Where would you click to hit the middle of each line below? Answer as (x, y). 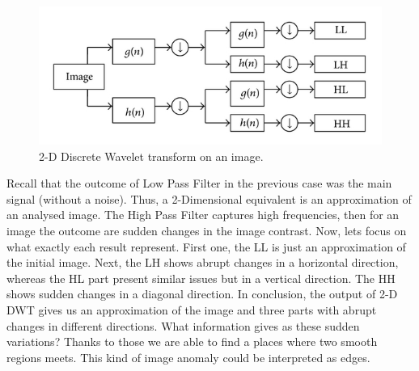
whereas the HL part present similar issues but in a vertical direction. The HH (201, 278)
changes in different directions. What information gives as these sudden (183, 325)
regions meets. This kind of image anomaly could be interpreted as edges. (188, 357)
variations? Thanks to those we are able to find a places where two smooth (192, 341)
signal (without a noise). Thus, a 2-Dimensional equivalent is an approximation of (209, 198)
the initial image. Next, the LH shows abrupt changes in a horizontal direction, (203, 262)
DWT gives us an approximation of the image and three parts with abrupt (192, 309)
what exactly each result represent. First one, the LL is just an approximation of (206, 246)
